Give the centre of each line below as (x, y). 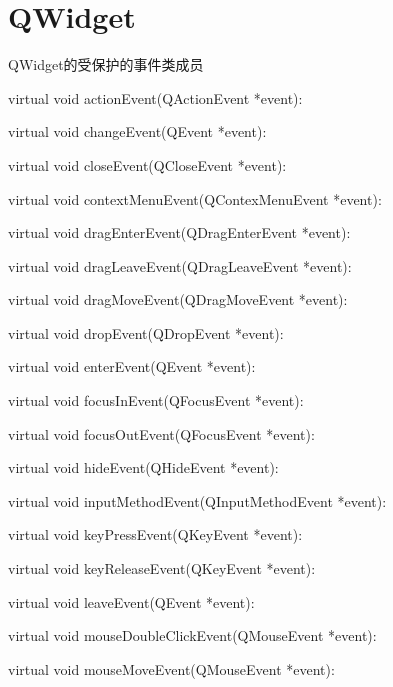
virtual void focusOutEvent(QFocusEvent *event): (161, 433)
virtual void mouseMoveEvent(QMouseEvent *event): (171, 668)
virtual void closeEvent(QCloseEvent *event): (147, 164)
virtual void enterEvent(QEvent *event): (132, 366)
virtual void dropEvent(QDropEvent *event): (146, 332)
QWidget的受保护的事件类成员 (106, 64)
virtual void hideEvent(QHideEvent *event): (143, 467)
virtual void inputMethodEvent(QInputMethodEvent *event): (197, 500)
